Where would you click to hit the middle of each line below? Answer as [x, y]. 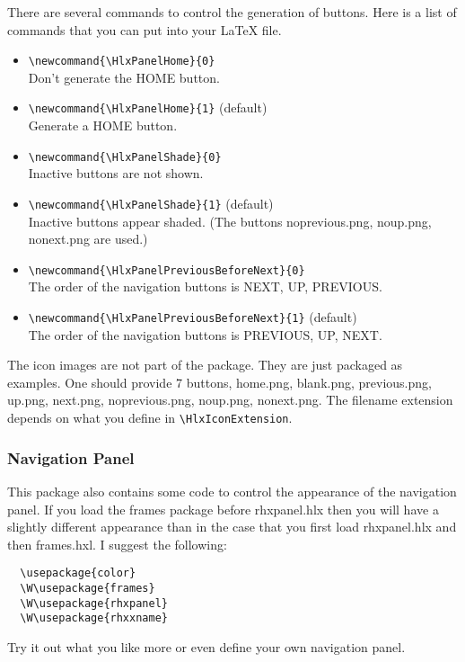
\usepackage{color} [78, 573]
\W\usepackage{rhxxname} [94, 618]
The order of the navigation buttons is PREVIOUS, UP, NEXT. [205, 334]
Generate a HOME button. [103, 125]
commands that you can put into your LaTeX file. [145, 29]
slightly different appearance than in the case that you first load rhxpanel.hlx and [232, 527]
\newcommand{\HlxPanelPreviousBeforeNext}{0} [167, 270]
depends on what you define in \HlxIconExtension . [150, 418]
